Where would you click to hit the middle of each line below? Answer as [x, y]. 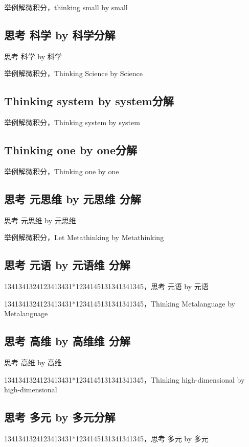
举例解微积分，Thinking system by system [72, 122]
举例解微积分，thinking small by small [66, 7]
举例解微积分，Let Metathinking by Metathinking [84, 237]
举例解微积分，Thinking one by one [62, 171]
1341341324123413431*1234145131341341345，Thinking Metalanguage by [120, 303]
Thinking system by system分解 [89, 101]
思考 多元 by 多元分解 [60, 417]
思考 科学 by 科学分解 [60, 34]
